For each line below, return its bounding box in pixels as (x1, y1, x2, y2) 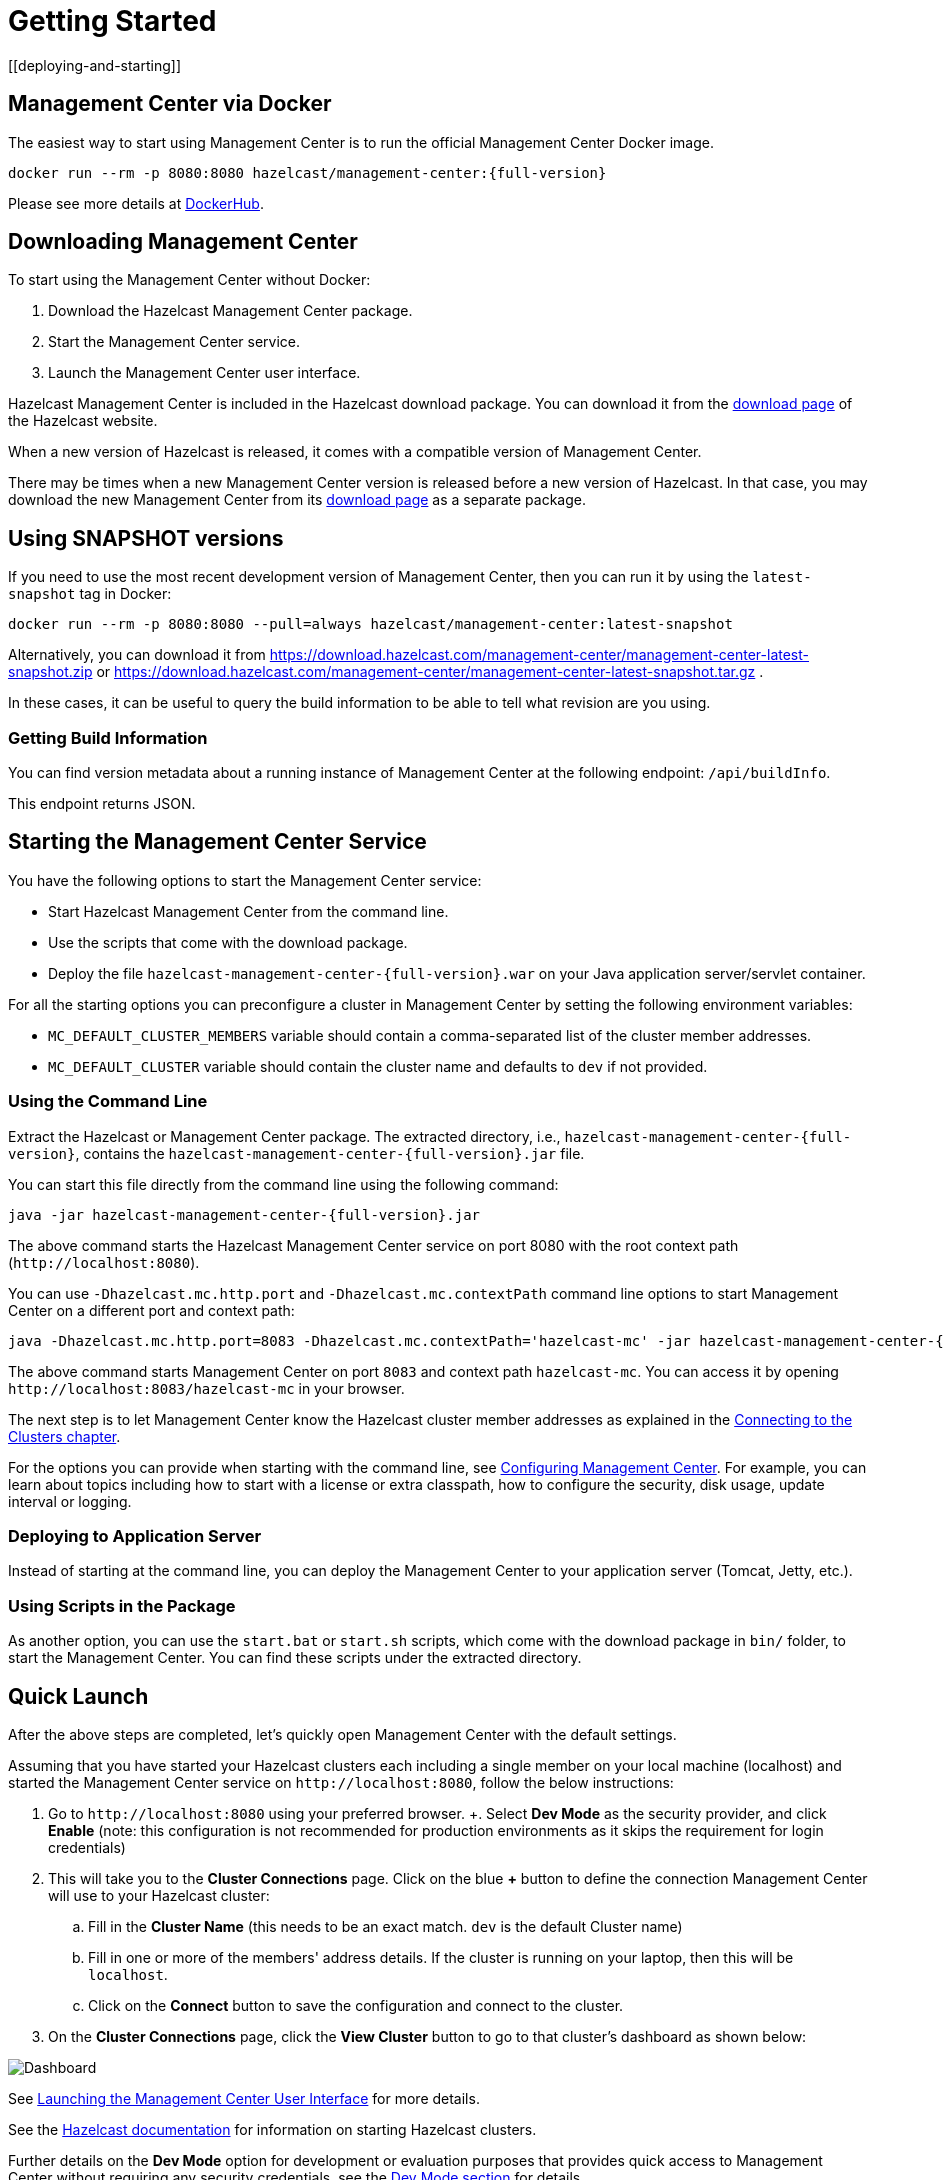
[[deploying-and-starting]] (8, 56, 182, 74)
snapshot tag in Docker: (8, 585, 172, 603)
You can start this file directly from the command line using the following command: (8, 1175, 559, 1193)
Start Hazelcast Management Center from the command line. (48, 902, 449, 920)
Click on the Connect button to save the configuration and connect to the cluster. (88, 1996, 624, 2014)
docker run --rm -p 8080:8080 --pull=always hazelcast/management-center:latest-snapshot (8, 616, 733, 633)
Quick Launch (8, 1683, 149, 1709)
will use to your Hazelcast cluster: (48, 1886, 270, 1904)
